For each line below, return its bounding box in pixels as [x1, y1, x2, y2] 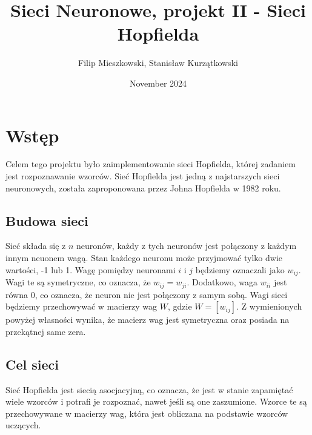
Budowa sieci [5, 211, 88, 230]
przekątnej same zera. [5, 325, 86, 337]
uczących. [5, 419, 41, 431]
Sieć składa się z [5, 239, 66, 252]
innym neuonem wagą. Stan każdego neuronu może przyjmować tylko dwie [5, 251, 283, 264]
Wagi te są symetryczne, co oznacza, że [5, 276, 151, 288]
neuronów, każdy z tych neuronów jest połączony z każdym [76, 239, 297, 252]
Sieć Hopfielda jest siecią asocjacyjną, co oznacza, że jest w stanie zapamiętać [5, 383, 293, 396]
